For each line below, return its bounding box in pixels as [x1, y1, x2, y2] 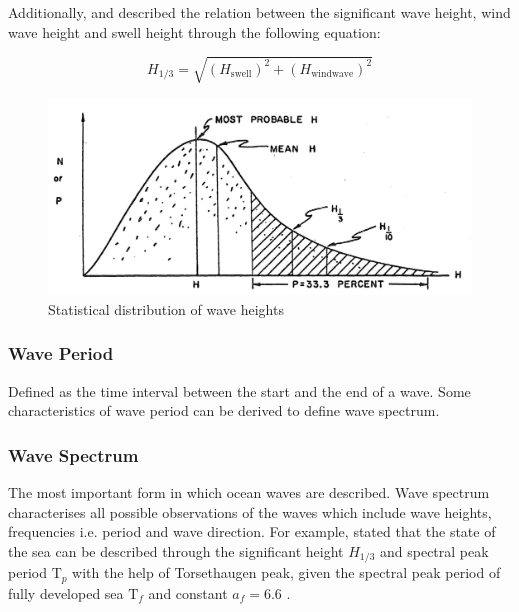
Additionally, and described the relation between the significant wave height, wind [8, 2, 511, 22]
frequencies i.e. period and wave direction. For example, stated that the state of [8, 521, 496, 542]
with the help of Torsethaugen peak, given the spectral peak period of [72, 562, 501, 583]
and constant [148, 582, 228, 603]
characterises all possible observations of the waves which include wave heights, [8, 501, 492, 522]
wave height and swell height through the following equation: [8, 21, 381, 42]
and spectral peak [380, 540, 489, 561]
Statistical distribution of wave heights [48, 298, 284, 319]
